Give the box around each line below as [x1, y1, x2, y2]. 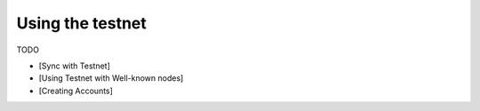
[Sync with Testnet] [38, 60, 111, 71]
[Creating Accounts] [38, 85, 113, 96]
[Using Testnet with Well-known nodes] [38, 73, 184, 83]
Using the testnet [16, 13, 147, 33]
